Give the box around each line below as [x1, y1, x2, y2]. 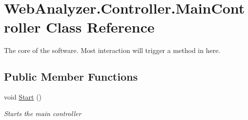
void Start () [4, 92, 42, 102]
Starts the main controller [4, 108, 82, 118]
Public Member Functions [4, 69, 138, 84]
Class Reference [45, 17, 155, 37]
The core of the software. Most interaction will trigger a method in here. [4, 45, 221, 55]
